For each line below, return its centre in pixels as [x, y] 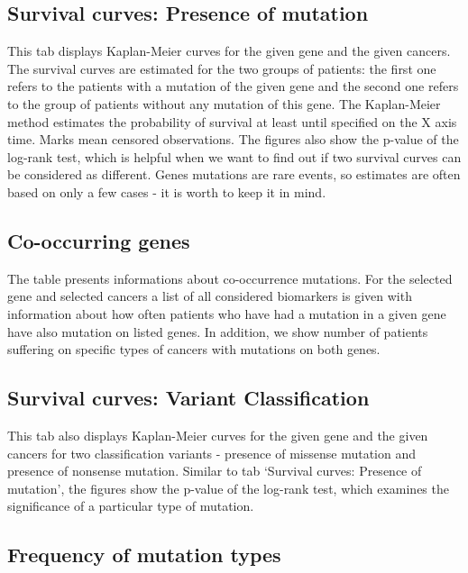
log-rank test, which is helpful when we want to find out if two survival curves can [234, 156]
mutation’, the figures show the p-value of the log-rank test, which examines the [228, 488]
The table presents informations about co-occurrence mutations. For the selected [230, 278]
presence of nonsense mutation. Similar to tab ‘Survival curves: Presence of [215, 471]
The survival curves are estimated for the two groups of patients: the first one [222, 68]
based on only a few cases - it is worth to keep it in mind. [167, 191]
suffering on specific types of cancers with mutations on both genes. [194, 349]
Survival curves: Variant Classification [188, 398]
